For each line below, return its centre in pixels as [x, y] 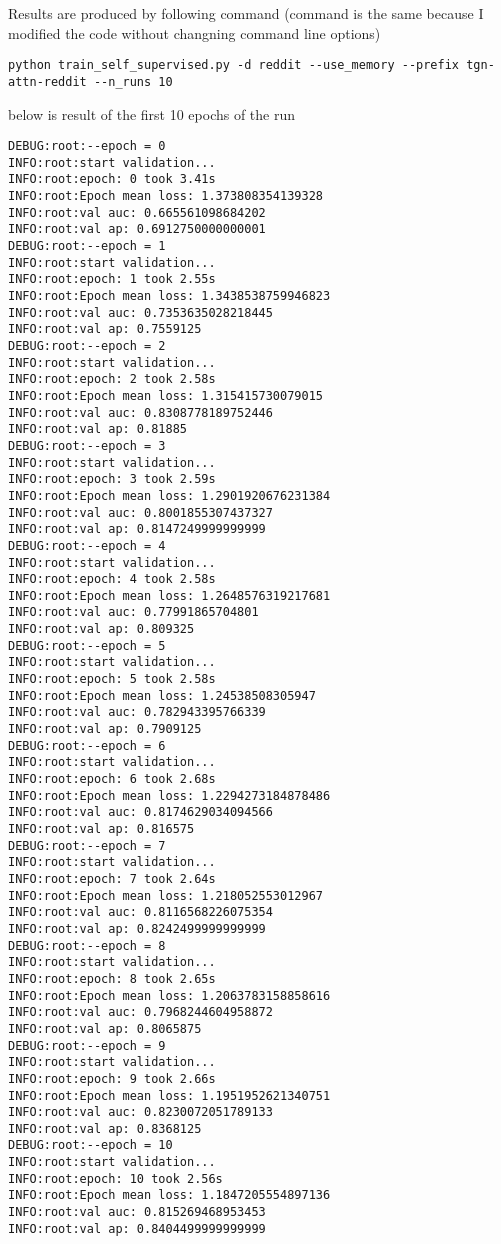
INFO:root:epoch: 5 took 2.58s [112, 679]
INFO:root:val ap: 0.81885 [97, 429]
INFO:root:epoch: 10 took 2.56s [115, 1178]
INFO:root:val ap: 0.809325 [101, 629]
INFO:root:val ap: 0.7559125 [105, 329]
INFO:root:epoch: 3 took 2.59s [112, 479]
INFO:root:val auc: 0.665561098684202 [137, 212]
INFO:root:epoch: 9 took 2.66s [112, 1078]
